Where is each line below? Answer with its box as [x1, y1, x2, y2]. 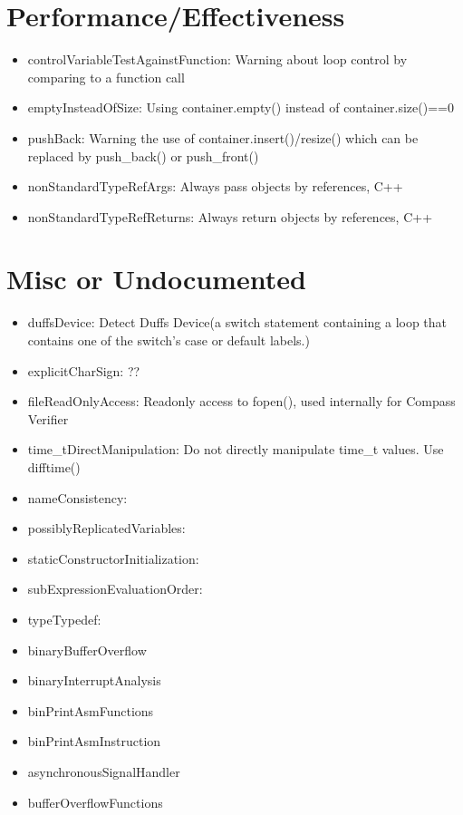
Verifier [27, 409, 69, 428]
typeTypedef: [27, 609, 101, 628]
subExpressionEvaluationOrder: [27, 579, 203, 598]
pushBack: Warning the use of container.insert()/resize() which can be [27, 128, 419, 147]
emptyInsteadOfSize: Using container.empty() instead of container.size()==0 [27, 98, 454, 117]
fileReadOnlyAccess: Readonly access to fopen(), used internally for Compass [27, 392, 456, 411]
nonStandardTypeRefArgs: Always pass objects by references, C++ [27, 177, 403, 196]
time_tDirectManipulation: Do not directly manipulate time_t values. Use [27, 440, 444, 459]
